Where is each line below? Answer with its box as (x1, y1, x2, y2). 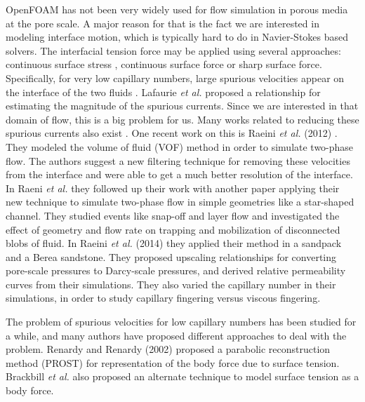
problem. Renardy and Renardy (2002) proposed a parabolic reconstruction (6, 342, 331, 356)
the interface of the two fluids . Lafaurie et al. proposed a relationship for (6, 84, 321, 99)
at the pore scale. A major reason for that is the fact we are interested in (6, 15, 319, 30)
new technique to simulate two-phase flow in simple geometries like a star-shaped (6, 194, 354, 209)
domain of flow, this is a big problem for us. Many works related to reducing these (6, 112, 359, 126)
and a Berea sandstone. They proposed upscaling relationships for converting (6, 249, 337, 264)
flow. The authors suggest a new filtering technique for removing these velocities (6, 153, 350, 168)
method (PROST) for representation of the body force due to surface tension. (6, 355, 340, 370)
